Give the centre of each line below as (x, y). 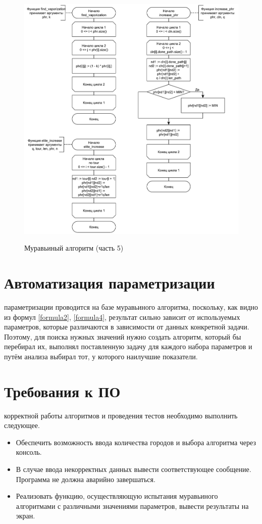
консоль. (29, 452)
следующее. (22, 425)
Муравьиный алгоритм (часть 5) (74, 248)
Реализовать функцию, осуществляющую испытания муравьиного (117, 496)
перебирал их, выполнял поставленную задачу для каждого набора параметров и (128, 346)
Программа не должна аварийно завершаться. (86, 479)
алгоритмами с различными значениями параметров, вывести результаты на (132, 506)
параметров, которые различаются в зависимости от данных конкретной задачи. (127, 327)
